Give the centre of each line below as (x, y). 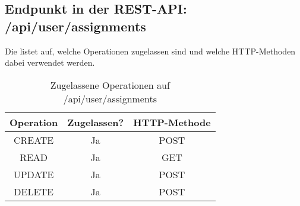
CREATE (34, 140)
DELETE (34, 191)
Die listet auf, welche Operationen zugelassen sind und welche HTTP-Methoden (150, 51)
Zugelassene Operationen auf (110, 85)
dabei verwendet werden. (50, 62)
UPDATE (34, 174)
